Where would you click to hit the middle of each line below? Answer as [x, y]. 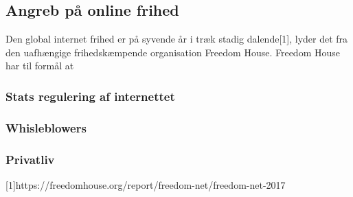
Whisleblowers [46, 127]
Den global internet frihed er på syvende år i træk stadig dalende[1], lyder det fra [177, 39]
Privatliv [30, 159]
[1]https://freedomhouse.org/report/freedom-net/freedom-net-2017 [146, 184]
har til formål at [40, 66]
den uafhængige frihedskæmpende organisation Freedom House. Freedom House [173, 52]
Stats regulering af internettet [90, 96]
